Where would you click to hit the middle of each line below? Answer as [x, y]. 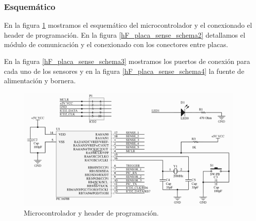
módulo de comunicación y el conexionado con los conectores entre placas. [116, 44]
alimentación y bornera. [40, 81]
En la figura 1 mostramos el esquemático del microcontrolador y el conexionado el [128, 25]
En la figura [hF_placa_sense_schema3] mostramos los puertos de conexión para [127, 61]
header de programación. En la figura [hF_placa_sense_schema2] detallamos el [125, 34]
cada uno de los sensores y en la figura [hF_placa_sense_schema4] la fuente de [124, 71]
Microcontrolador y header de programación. [91, 212]
